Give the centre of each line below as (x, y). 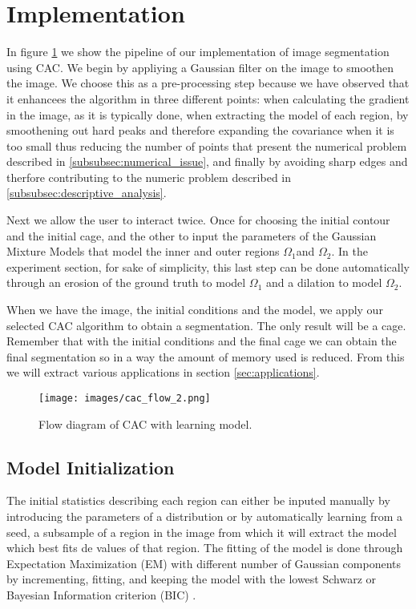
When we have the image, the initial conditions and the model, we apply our (195, 310)
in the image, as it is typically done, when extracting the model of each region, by (208, 114)
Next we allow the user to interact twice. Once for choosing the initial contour (198, 220)
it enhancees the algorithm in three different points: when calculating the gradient (208, 98)
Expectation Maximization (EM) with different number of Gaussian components (204, 563)
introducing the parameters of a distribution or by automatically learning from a (204, 516)
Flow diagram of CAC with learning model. (145, 423)
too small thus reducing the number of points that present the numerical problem (207, 145)
